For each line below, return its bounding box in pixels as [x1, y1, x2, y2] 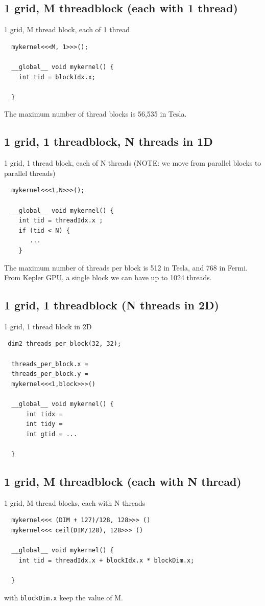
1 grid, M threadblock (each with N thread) [4, 474, 242, 489]
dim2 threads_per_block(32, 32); [8, 340, 122, 348]
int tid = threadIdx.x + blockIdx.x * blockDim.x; [18, 556, 195, 564]
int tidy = [26, 420, 63, 428]
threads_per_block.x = [11, 360, 88, 368]
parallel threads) [4, 167, 56, 178]
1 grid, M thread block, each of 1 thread [4, 24, 130, 35]
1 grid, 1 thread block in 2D [4, 321, 92, 331]
